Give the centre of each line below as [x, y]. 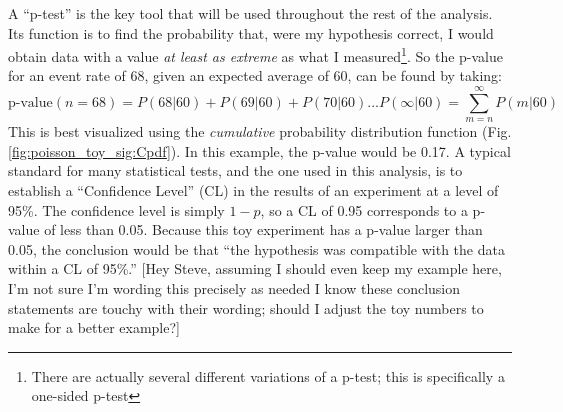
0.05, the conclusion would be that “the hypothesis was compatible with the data [256, 248]
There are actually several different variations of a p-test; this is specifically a [268, 375]
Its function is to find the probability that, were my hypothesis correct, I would [251, 32]
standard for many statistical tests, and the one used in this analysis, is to [235, 170]
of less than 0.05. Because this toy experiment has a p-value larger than [263, 229]
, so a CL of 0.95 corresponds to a [364, 209]
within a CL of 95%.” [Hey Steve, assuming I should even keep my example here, [255, 268]
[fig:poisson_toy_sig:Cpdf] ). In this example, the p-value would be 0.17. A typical [259, 150]
